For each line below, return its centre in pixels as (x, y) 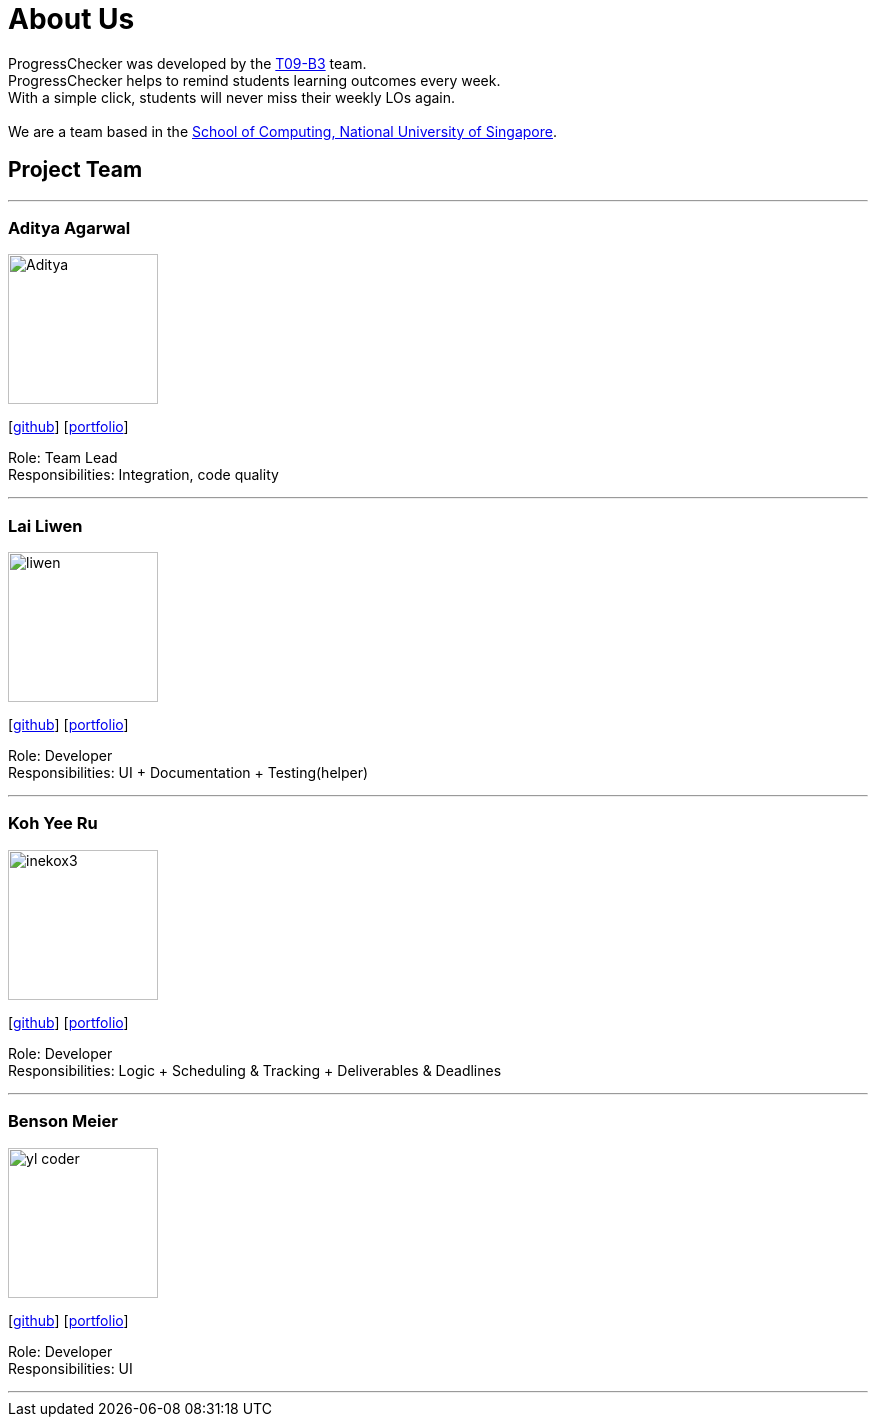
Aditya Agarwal (69, 227)
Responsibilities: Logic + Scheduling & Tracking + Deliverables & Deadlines (255, 1070)
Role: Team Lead (63, 458)
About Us (71, 19)
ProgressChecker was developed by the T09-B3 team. (187, 63)
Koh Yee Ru (53, 823)
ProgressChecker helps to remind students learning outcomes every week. (254, 80)
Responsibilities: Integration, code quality (143, 475)
